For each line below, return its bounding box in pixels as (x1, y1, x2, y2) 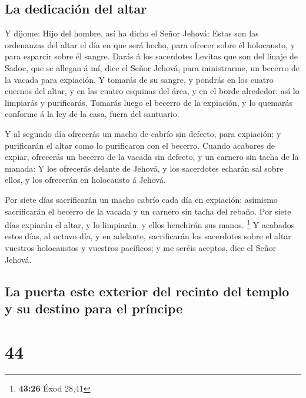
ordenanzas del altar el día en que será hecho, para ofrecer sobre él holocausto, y (5, 38, 295, 51)
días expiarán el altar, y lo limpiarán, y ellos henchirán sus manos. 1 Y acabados (5, 217, 295, 230)
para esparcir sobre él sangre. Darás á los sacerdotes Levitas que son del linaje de (5, 50, 298, 62)
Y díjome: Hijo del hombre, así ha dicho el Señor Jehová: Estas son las (5, 27, 259, 39)
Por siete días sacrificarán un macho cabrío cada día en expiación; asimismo (5, 193, 278, 205)
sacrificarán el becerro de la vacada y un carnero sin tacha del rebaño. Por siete (5, 205, 291, 217)
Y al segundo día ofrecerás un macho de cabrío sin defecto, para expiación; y (5, 127, 281, 139)
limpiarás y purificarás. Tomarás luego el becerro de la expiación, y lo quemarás (5, 96, 293, 108)
